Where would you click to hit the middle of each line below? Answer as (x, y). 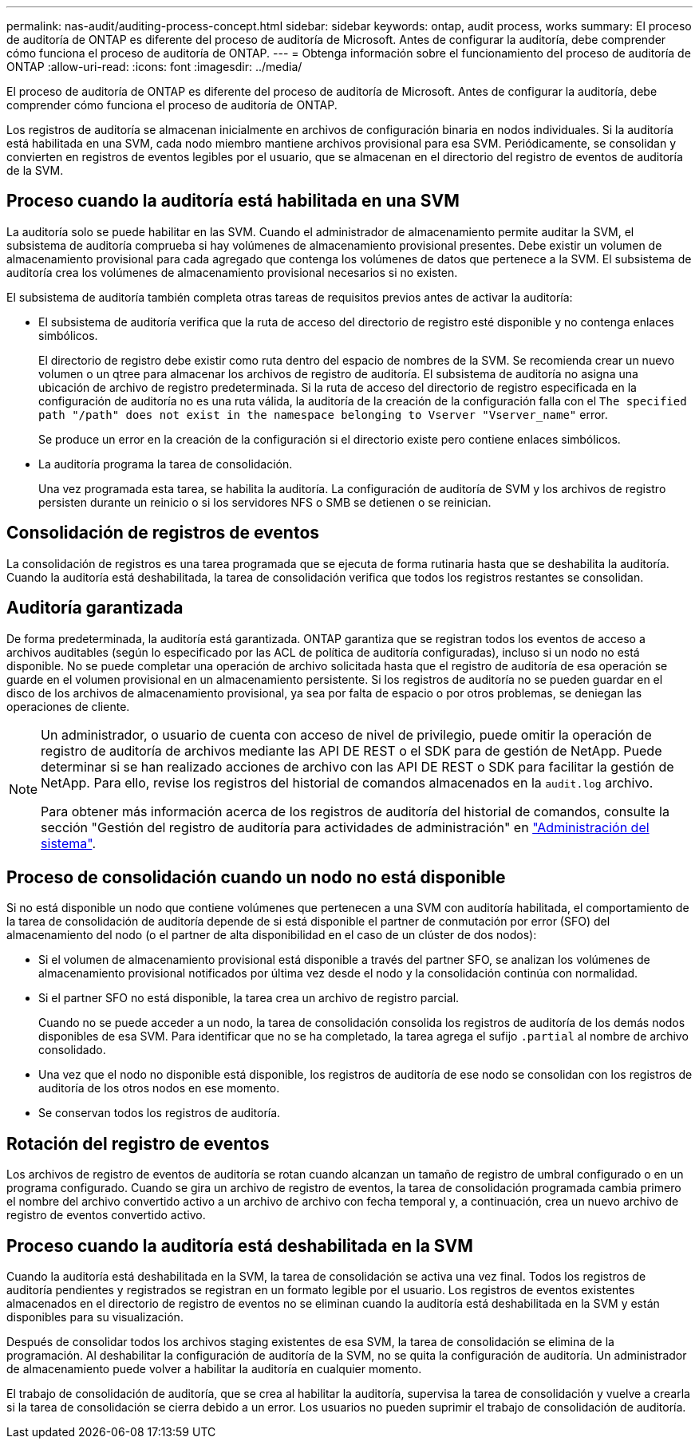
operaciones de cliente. (68, 706)
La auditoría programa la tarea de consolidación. (166, 464)
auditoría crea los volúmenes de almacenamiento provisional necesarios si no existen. (232, 272)
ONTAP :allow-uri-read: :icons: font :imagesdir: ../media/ (154, 67)
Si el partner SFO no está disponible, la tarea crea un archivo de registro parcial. (249, 998)
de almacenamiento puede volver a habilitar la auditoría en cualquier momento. (214, 1369)
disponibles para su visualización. (95, 1317)
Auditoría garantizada (95, 608)
